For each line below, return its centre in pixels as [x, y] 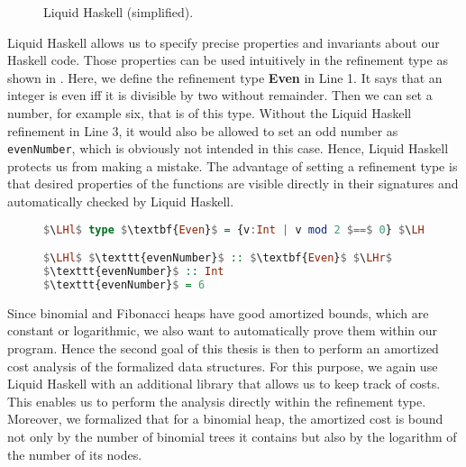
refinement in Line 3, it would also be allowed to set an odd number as [203, 130]
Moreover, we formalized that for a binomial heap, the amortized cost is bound [225, 419]
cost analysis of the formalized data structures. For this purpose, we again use [223, 366]
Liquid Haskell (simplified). [119, 12]
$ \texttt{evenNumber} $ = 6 [124, 284]
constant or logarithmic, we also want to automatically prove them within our [223, 330]
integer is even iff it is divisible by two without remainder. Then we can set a [220, 95]
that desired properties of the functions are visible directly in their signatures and [233, 183]
